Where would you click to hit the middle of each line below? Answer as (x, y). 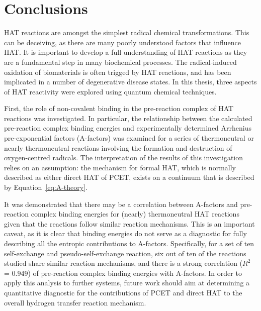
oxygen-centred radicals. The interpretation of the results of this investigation (124, 158)
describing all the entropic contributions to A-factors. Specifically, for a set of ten (129, 243)
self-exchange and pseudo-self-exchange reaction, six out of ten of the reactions (125, 253)
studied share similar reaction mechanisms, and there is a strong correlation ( (123, 263)
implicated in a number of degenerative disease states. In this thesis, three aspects (130, 82)
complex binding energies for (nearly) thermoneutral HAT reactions (135, 214)
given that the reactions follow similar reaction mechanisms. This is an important (129, 223)
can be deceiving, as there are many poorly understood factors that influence (123, 42)
